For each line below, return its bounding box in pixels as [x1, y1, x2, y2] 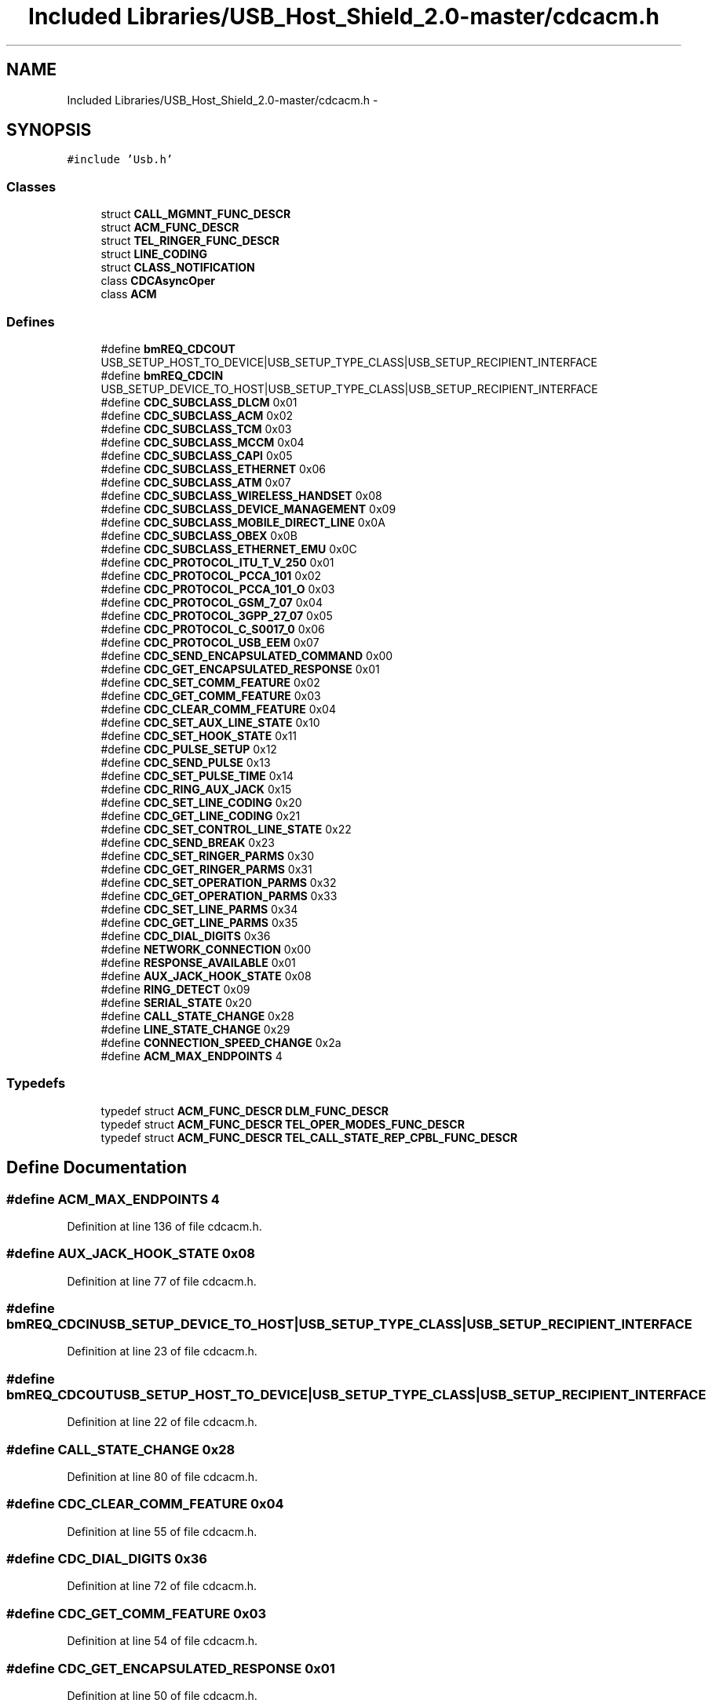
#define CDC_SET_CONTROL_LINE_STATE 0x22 [100, 822, 352, 836]
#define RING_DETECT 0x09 [100, 982, 250, 996]
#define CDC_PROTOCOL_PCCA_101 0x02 [100, 568, 322, 582]
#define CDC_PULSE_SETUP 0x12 [100, 742, 277, 756]
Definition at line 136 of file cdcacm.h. [67, 1219, 262, 1233]
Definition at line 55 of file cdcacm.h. [67, 1524, 257, 1538]
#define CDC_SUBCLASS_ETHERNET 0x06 [100, 461, 326, 476]
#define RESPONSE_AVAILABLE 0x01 [100, 955, 296, 969]
